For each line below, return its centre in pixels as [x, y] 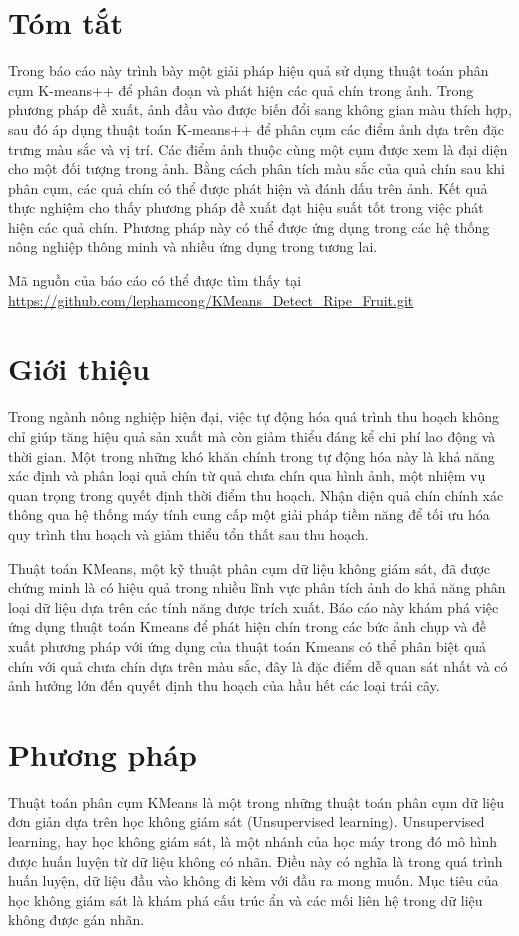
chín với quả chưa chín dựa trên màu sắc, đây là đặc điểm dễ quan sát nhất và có [258, 665]
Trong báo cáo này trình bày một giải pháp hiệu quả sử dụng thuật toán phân [248, 70]
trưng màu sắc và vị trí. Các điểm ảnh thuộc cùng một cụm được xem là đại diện [258, 148]
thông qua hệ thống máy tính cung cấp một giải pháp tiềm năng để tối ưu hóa [249, 514]
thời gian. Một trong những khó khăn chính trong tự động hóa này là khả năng [251, 455]
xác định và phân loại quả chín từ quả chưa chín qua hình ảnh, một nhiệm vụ [247, 475]
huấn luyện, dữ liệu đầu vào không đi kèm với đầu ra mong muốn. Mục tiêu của [253, 880]
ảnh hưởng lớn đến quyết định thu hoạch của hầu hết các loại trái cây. [224, 685]
